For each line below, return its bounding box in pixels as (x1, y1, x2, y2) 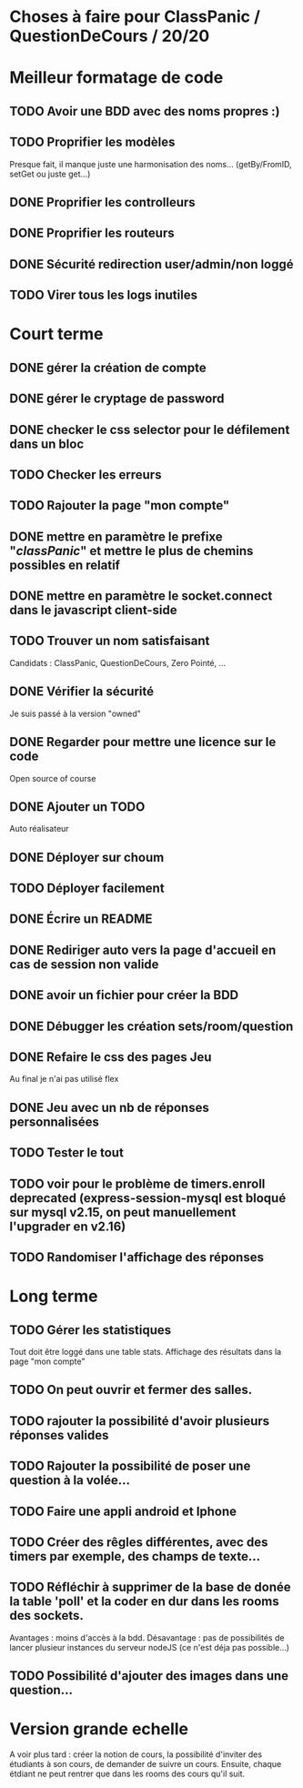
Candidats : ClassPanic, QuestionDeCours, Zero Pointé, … (9, 657, 227, 668)
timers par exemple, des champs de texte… (9, 1549, 261, 1564)
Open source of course (9, 773, 96, 783)
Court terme (9, 324, 104, 345)
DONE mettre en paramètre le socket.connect (9, 589, 273, 604)
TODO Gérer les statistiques (9, 1322, 171, 1338)
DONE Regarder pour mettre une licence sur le (9, 734, 277, 750)
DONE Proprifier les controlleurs (9, 194, 196, 210)
